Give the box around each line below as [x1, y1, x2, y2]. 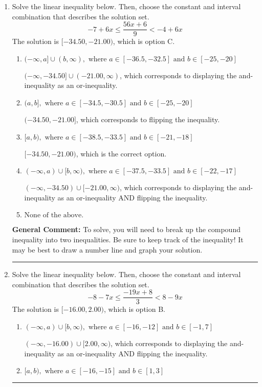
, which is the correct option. [76, 148, 167, 158]
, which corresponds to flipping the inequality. [76, 114, 220, 125]
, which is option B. [103, 304, 165, 314]
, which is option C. [113, 36, 175, 47]
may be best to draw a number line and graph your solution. [12, 244, 203, 255]
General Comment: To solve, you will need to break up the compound [12, 224, 241, 235]
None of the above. [24, 212, 84, 219]
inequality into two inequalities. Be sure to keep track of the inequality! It [12, 234, 244, 244]
